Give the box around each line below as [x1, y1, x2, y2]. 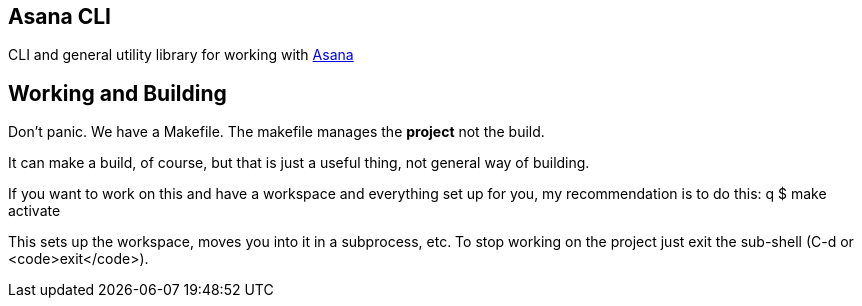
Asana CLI [8, 4, 111, 29]
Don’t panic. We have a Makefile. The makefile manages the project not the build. [8, 123, 545, 141]
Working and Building [8, 80, 227, 106]
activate [8, 202, 61, 220]
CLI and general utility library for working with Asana [8, 46, 354, 64]
